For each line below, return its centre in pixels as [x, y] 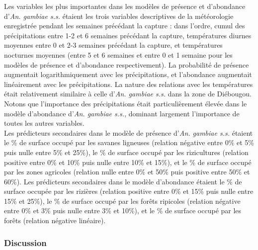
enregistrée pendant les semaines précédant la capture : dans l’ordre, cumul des [125, 26]
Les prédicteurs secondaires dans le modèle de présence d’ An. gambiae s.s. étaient [129, 132]
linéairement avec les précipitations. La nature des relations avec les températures [129, 84]
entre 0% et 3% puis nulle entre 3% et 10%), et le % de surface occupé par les [123, 210]
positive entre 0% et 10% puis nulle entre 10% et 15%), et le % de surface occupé [128, 162]
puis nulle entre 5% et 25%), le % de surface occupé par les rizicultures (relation [126, 152]
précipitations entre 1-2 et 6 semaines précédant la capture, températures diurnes [128, 35]
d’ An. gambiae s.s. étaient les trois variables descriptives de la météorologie [119, 16]
